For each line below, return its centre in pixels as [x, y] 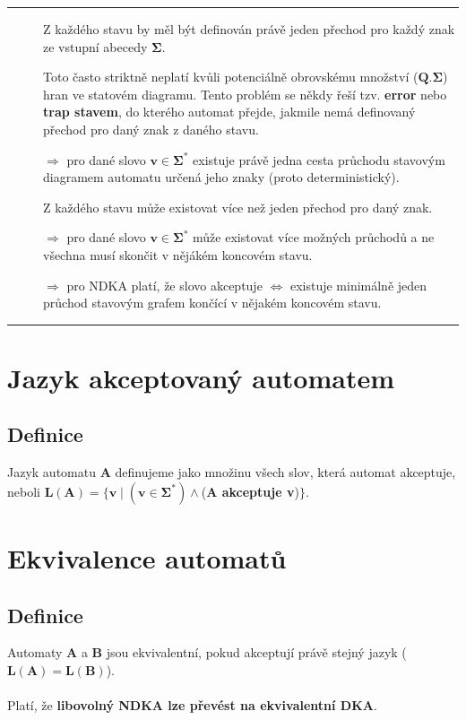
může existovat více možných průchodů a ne [314, 237]
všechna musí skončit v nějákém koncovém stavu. [178, 254]
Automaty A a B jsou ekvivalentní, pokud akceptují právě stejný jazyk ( [207, 652]
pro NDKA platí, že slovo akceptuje [164, 285]
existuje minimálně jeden [358, 285]
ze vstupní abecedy [95, 46]
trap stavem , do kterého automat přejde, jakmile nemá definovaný [229, 112]
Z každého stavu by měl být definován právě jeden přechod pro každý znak [249, 29]
